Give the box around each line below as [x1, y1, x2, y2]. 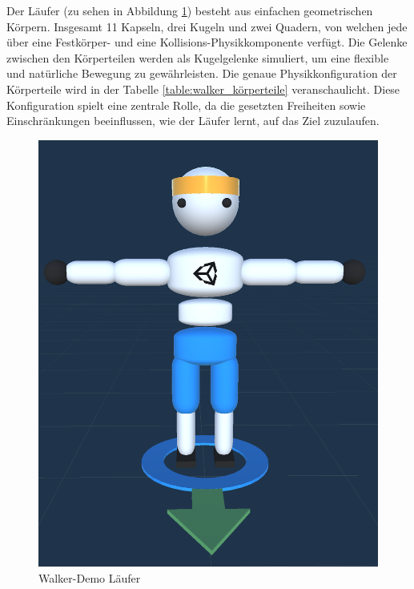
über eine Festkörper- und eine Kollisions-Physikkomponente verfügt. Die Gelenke [6, 34, 408, 50]
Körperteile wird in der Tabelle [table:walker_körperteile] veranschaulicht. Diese [6, 80, 400, 97]
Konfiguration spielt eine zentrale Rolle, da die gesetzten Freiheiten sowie [6, 96, 366, 113]
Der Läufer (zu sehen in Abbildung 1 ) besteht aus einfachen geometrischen [6, 2, 373, 18]
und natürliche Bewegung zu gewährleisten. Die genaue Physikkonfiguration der [6, 65, 397, 82]
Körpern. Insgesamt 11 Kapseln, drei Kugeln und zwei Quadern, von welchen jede [6, 18, 408, 34]
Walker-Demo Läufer [38, 570, 141, 587]
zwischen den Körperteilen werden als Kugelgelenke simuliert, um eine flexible [6, 49, 389, 66]
